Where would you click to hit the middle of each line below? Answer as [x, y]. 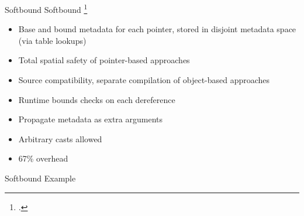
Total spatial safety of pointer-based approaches [104, 60]
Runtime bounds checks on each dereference [97, 99]
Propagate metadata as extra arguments [91, 119]
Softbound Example [40, 178]
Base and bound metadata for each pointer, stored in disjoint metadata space [157, 29]
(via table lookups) [52, 40]
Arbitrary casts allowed [60, 138]
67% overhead [43, 158]
